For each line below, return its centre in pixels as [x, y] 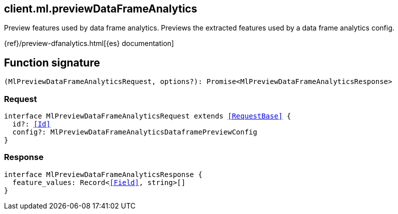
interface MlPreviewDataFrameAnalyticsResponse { [103, 174]
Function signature [52, 62]
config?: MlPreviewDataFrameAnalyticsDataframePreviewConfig [135, 132]
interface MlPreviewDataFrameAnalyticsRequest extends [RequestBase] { [148, 116]
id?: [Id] [31, 124]
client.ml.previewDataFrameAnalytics [101, 9]
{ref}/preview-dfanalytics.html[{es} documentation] [89, 43]
